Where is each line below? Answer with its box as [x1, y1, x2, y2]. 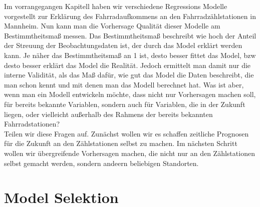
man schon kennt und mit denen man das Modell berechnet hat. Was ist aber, [4, 79, 244, 89]
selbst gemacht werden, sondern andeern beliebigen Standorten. [4, 157, 199, 168]
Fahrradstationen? [4, 118, 60, 129]
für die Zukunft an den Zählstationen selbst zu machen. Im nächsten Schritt [4, 138, 237, 148]
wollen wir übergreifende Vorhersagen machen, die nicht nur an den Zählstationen [4, 147, 255, 158]
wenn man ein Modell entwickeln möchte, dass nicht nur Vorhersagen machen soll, [4, 89, 256, 99]
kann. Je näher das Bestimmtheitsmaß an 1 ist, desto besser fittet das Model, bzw [4, 49, 256, 60]
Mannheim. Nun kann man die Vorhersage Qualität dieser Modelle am [4, 20, 220, 31]
